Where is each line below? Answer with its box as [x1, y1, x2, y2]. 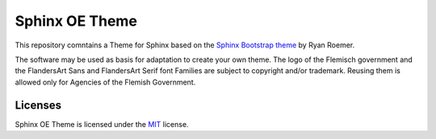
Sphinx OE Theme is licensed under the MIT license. [15, 119, 189, 129]
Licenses [15, 98, 62, 112]
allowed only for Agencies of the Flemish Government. [15, 77, 196, 87]
